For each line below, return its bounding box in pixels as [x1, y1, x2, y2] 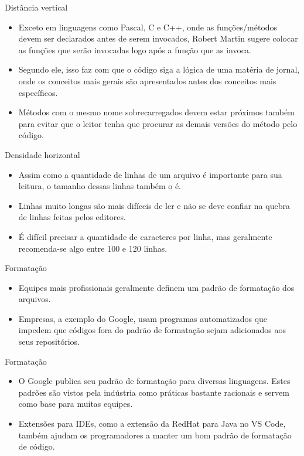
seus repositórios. [18, 335, 80, 348]
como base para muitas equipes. [18, 397, 133, 410]
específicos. [18, 86, 58, 98]
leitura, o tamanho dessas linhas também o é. [18, 180, 182, 192]
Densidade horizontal [5, 148, 80, 160]
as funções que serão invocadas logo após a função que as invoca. [18, 43, 251, 56]
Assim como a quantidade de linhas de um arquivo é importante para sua [18, 168, 282, 180]
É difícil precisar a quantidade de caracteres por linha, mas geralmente [18, 230, 272, 242]
